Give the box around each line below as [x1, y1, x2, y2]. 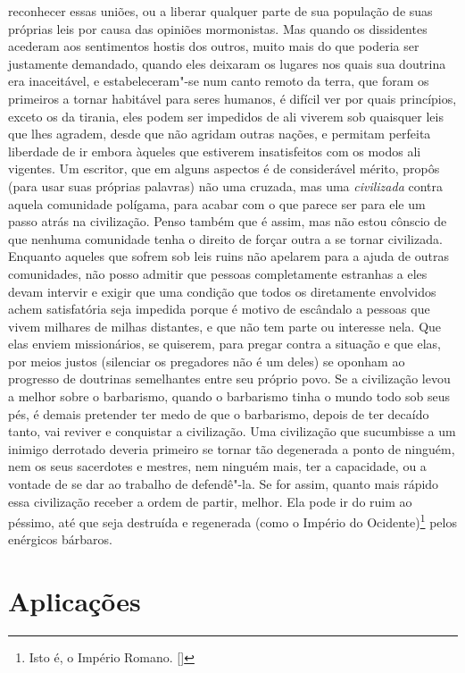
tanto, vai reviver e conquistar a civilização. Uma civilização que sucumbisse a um [8, 422, 456, 441]
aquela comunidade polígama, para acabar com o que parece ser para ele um [8, 194, 426, 213]
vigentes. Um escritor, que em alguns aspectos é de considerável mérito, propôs [8, 159, 440, 178]
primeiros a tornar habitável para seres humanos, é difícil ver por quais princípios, [8, 88, 457, 107]
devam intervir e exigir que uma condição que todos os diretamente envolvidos [8, 282, 436, 300]
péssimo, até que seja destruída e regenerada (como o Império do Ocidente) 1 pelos [8, 510, 457, 531]
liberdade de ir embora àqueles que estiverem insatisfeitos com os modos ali [8, 141, 421, 160]
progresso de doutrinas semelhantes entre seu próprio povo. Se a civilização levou [8, 369, 451, 388]
